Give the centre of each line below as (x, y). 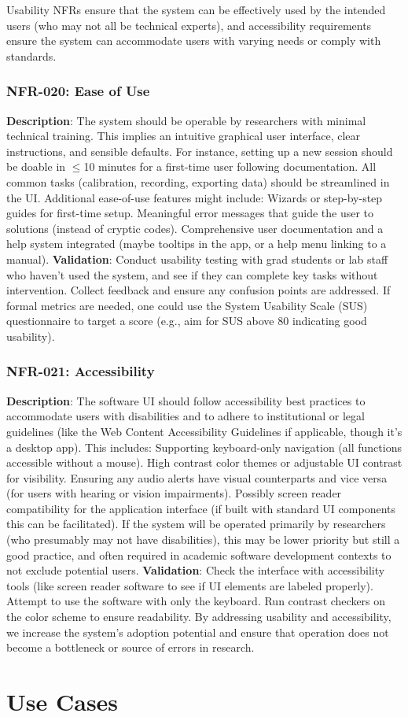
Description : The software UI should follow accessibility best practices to (186, 400)
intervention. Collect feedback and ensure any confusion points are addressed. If (198, 290)
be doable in (36, 166)
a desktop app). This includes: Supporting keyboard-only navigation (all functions (204, 447)
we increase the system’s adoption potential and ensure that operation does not (198, 632)
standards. (31, 55)
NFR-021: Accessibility (81, 371)
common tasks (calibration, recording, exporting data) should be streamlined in (198, 181)
